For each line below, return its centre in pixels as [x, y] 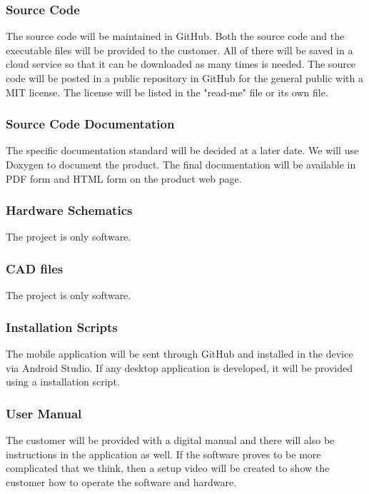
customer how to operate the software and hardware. [121, 482]
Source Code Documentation [90, 124]
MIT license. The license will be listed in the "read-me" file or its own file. [167, 92]
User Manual [44, 413]
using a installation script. [63, 382]
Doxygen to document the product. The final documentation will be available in [181, 164]
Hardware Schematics [69, 210]
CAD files [35, 268]
